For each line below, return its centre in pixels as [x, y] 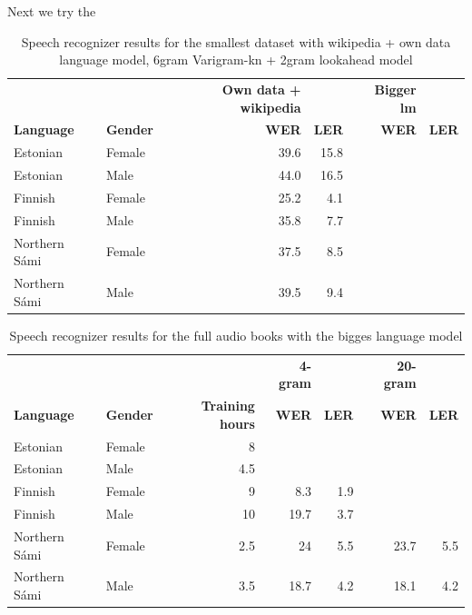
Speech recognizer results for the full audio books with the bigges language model [236, 335]
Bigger [395, 89]
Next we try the [52, 11]
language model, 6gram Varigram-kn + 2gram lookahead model [236, 60]
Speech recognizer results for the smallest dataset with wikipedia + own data [236, 41]
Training [228, 406]
